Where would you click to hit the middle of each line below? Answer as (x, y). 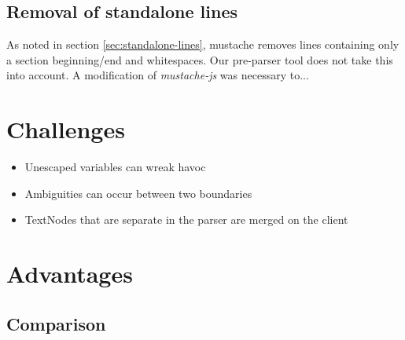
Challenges (66, 129)
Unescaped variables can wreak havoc (115, 167)
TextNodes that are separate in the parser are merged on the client (186, 219)
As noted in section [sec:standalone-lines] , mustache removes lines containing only (203, 44)
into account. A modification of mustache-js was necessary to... (158, 75)
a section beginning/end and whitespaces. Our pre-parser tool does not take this (200, 59)
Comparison (56, 323)
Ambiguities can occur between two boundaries (138, 193)
